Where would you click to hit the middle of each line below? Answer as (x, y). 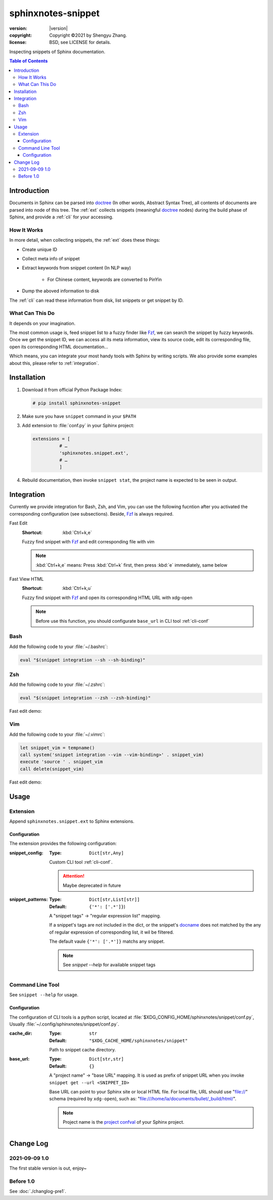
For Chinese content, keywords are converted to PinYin (104, 279)
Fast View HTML (27, 579)
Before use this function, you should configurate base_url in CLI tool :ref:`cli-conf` (123, 621)
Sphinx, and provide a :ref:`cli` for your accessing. (61, 217)
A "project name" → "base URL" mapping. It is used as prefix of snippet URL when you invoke (147, 1075)
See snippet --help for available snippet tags (109, 964)
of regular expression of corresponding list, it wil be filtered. (112, 932)
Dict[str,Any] (106, 853)
